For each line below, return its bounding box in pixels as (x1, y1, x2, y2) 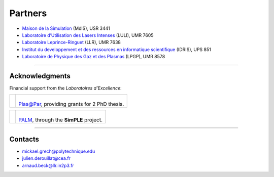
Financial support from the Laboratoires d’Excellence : (9, 85, 122, 91)
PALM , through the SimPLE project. (18, 116, 103, 123)
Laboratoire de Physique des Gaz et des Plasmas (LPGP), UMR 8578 (22, 54, 165, 60)
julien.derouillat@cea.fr (22, 155, 71, 161)
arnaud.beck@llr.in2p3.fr (22, 162, 75, 168)
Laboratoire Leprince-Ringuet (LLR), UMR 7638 (22, 39, 121, 46)
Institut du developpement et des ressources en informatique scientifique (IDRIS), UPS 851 (22, 46, 212, 53)
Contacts (9, 135, 40, 144)
